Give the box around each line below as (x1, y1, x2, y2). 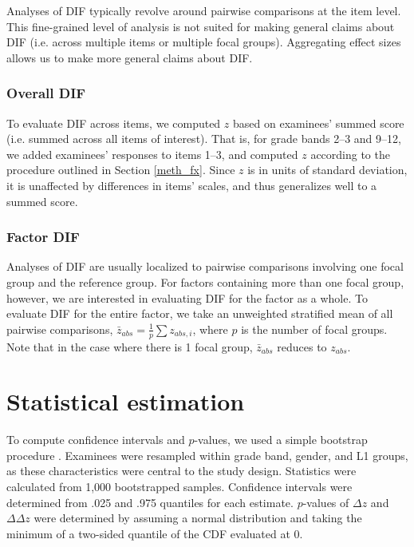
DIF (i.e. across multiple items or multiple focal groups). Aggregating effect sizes (6, 34, 401, 50)
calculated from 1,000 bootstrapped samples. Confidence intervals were (6, 478, 353, 495)
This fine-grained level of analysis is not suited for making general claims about (6, 18, 395, 34)
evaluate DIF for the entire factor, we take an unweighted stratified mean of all (6, 305, 393, 322)
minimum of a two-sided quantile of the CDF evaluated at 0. (6, 525, 303, 541)
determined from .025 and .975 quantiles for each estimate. (6, 493, 294, 510)
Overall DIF (6, 83, 86, 103)
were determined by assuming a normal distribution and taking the (34, 509, 362, 526)
